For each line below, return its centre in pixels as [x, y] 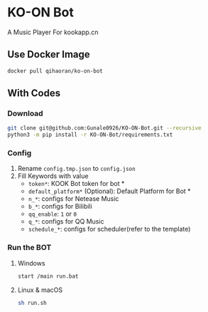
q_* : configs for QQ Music [66, 222]
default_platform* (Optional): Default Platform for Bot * [109, 191]
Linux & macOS [40, 290]
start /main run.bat [48, 276]
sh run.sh [32, 303]
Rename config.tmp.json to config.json [77, 169]
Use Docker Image [49, 54]
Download [26, 113]
